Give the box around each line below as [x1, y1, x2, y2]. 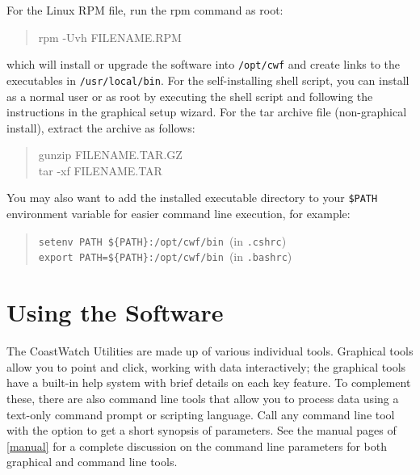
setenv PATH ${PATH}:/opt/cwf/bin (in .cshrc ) [38, 232, 287, 249]
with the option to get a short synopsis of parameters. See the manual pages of [6, 422, 397, 439]
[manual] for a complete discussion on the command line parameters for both [6, 437, 388, 454]
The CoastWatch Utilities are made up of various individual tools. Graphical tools [6, 343, 414, 359]
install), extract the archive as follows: [6, 119, 195, 136]
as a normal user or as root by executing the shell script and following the [6, 87, 373, 104]
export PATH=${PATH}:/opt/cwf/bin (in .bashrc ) [38, 248, 292, 265]
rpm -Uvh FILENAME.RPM [38, 28, 182, 45]
